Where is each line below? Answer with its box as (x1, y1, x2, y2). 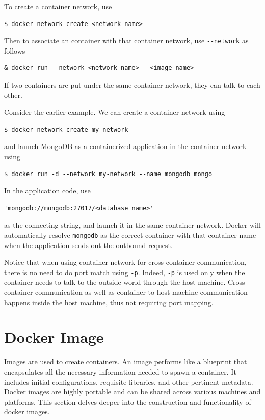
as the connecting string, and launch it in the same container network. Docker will (4, 219, 261, 230)
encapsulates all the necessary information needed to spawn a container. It (4, 366, 236, 377)
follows (4, 45, 25, 56)
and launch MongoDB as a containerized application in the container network (4, 141, 247, 152)
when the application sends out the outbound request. (4, 239, 173, 250)
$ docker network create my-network (4, 126, 128, 133)
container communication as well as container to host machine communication (4, 287, 248, 298)
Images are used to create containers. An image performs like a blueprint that (4, 356, 247, 367)
